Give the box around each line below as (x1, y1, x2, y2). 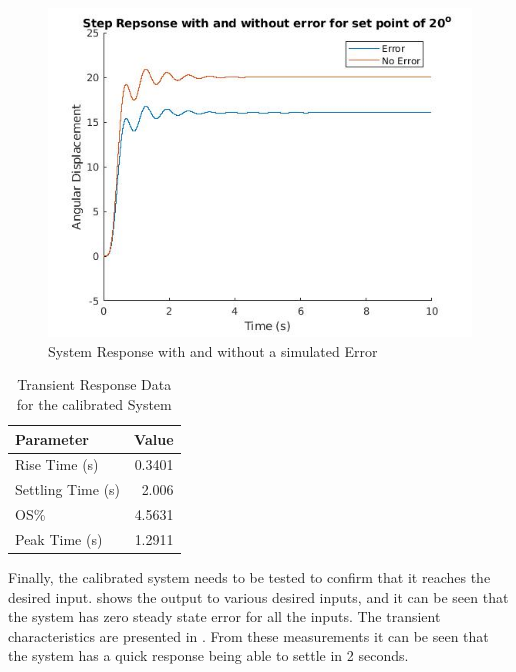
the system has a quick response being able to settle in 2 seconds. (8, 645, 409, 666)
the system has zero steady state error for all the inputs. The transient (8, 606, 441, 627)
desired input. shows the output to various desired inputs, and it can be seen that (8, 586, 509, 607)
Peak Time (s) (15, 528, 103, 549)
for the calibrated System (16, 393, 172, 414)
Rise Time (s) (15, 454, 99, 475)
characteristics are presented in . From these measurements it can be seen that (8, 625, 489, 646)
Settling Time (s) (15, 479, 121, 500)
